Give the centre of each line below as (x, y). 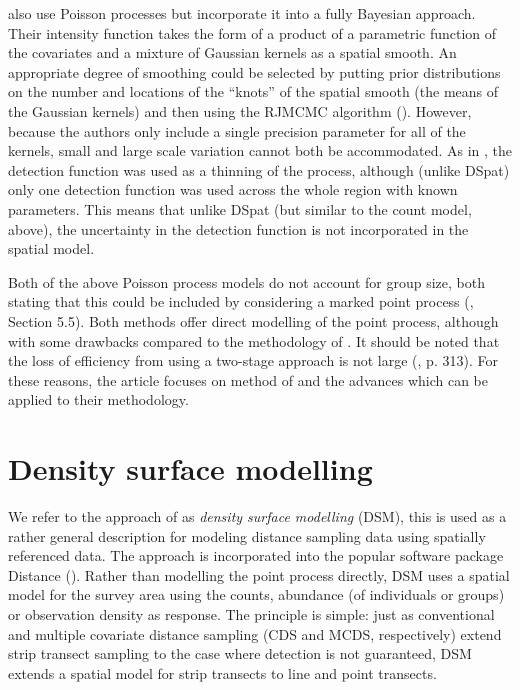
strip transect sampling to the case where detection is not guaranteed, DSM (240, 653)
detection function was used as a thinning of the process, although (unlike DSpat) (259, 169)
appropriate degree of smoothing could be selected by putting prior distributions (254, 71)
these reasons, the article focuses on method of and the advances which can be (248, 379)
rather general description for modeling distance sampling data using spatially (247, 535)
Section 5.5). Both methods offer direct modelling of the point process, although (253, 320)
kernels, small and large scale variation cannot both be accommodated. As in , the (260, 150)
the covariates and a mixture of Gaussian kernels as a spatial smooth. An (232, 52)
